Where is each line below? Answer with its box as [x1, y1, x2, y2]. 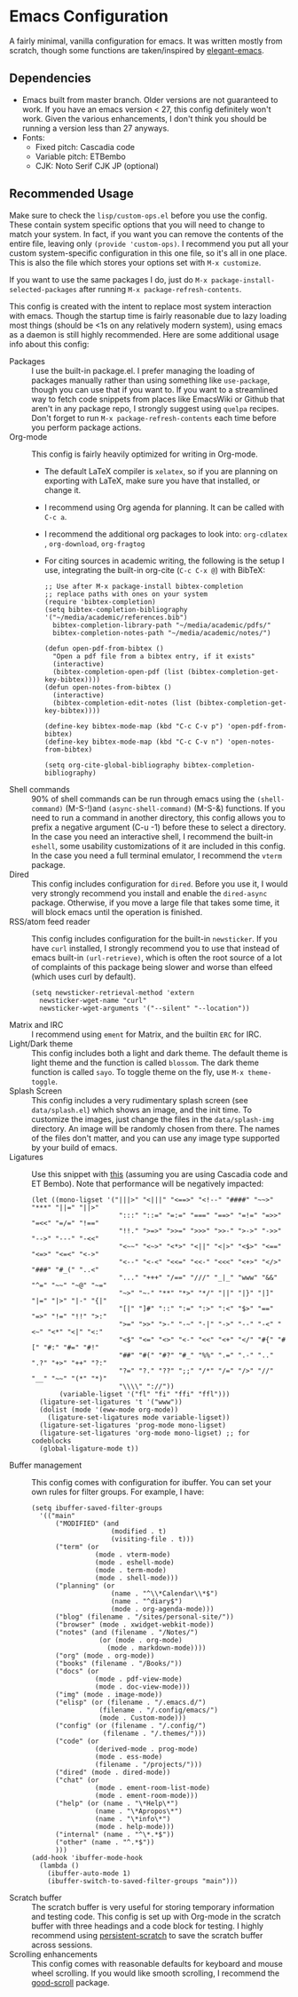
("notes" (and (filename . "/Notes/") [54, 1627, 199, 1636]
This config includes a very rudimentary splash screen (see [31, 1094, 248, 1105]
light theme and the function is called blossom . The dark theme [31, 1057, 260, 1068]
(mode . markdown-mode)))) [106, 1643, 207, 1652]
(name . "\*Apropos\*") [94, 1806, 184, 1816]
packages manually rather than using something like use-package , [31, 375, 271, 386]
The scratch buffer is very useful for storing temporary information [31, 1901, 275, 1912]
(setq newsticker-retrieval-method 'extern [31, 988, 195, 997]
